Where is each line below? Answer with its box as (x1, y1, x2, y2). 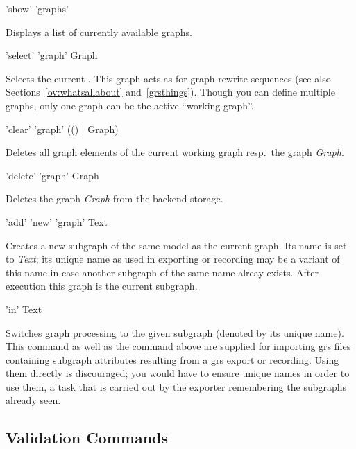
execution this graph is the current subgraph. (6, 279, 198, 293)
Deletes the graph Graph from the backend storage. (6, 191, 223, 206)
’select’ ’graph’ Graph (6, 48, 98, 62)
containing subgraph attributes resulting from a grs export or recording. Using (6, 352, 339, 367)
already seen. (6, 393, 61, 407)
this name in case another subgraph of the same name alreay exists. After (6, 265, 319, 279)
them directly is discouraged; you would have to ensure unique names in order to (6, 366, 350, 380)
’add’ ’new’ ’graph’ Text (6, 214, 108, 229)
